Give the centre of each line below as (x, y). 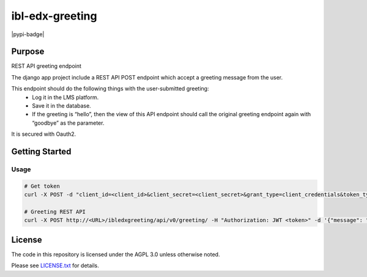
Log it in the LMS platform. (65, 97)
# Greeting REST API (55, 212)
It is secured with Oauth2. (44, 134)
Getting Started (41, 152)
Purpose (28, 52)
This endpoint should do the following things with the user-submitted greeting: (110, 89)
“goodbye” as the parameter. (68, 123)
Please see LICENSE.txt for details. (55, 265)
